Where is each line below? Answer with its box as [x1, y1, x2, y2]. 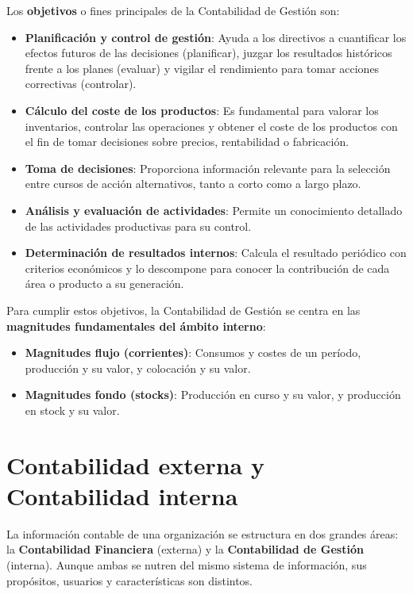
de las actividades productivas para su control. [25, 217, 252, 234]
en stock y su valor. [25, 401, 120, 418]
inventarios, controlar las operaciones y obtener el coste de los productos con [25, 117, 398, 134]
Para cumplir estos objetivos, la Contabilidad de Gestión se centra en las [6, 301, 361, 318]
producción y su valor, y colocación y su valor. [25, 359, 251, 376]
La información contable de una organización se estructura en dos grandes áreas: [6, 525, 399, 542]
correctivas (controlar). [25, 75, 137, 92]
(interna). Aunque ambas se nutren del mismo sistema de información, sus [6, 556, 367, 573]
